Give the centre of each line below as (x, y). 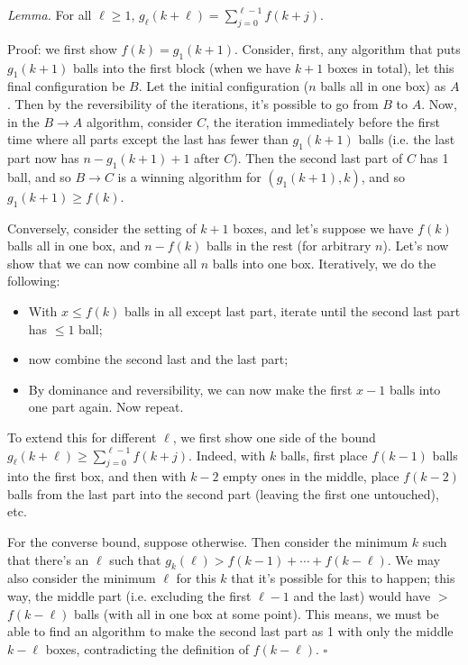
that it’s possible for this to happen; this (343, 578)
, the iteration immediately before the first (323, 121)
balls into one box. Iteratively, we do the (324, 263)
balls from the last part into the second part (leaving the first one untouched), (223, 493)
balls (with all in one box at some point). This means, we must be (257, 613)
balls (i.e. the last (407, 139)
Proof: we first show (62, 48)
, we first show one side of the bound (274, 437)
